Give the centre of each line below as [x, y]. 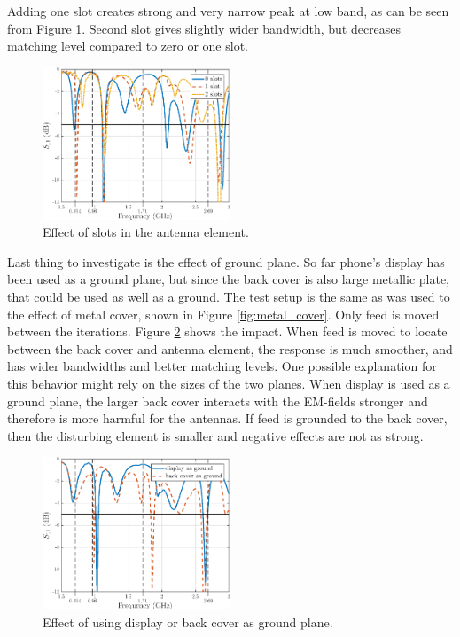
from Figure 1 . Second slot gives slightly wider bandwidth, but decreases [204, 28]
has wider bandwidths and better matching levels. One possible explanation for [222, 366]
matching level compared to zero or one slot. [128, 46]
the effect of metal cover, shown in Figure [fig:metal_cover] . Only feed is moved [223, 314]
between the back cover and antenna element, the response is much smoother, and [230, 348]
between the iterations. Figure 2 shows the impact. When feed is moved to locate [227, 331]
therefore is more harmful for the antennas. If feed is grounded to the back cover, [227, 418]
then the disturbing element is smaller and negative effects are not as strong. [215, 435]
